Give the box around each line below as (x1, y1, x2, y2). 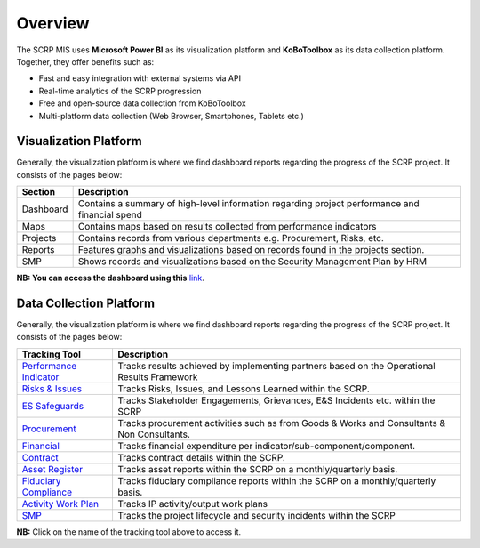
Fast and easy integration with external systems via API (38, 73, 242, 84)
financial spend (77, 209, 142, 222)
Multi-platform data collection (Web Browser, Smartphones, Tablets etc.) (38, 110, 304, 121)
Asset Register (21, 463, 84, 475)
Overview (16, 13, 90, 33)
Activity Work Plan (21, 497, 100, 510)
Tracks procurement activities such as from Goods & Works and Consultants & (116, 416, 446, 429)
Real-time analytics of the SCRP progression (38, 85, 202, 96)
